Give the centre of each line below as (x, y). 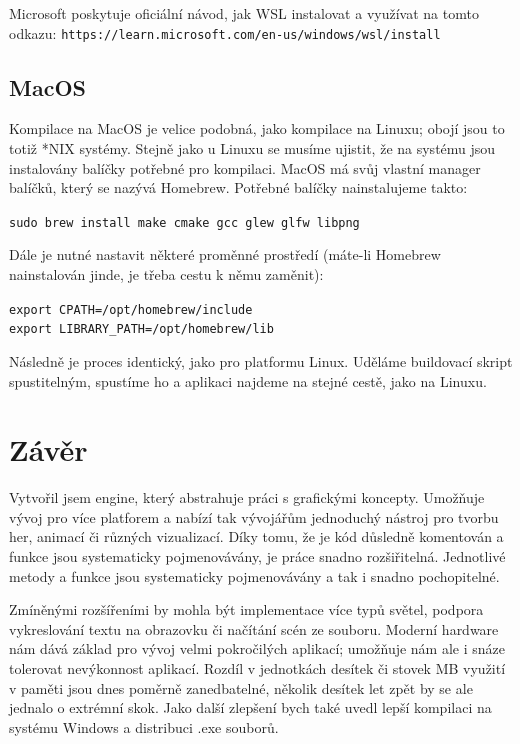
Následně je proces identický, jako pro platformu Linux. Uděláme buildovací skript (261, 360)
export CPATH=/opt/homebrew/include (131, 309)
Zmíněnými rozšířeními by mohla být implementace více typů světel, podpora (246, 609)
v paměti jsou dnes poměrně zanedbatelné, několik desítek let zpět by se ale (241, 687)
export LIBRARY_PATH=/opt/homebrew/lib (141, 329)
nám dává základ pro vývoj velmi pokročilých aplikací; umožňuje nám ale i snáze (257, 648)
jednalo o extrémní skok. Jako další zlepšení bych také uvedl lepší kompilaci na (250, 707)
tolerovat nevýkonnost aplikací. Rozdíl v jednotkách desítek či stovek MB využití (257, 668)
